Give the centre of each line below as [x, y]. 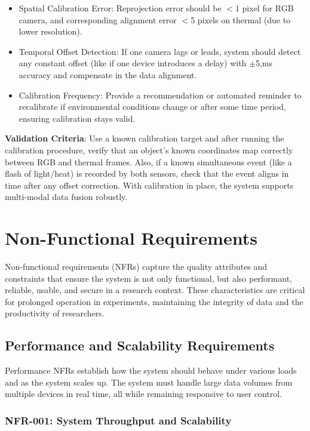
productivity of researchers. [55, 313]
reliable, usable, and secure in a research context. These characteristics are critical [155, 290]
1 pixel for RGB [264, 8]
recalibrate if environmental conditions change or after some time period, [152, 107]
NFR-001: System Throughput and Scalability [118, 420]
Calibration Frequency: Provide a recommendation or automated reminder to [160, 95]
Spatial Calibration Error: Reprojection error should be [120, 8]
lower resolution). [50, 31]
